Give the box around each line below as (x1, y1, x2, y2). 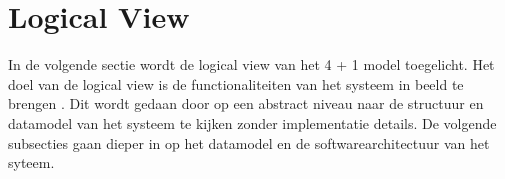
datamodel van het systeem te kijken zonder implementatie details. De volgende (8, 112, 497, 133)
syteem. (8, 152, 55, 173)
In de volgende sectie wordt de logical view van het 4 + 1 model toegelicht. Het (8, 54, 495, 75)
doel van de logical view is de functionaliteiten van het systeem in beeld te (8, 73, 464, 94)
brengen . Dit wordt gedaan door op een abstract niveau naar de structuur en (8, 93, 484, 114)
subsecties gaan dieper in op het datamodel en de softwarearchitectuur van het (8, 132, 490, 153)
